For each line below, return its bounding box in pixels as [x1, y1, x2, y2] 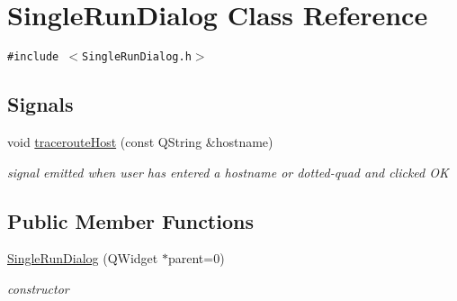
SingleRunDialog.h [82, 50, 192, 64]
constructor [7, 278, 69, 297]
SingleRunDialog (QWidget [7, 249, 158, 268]
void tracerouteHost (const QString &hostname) [7, 132, 273, 150]
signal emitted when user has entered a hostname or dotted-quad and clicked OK [7, 162, 449, 181]
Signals [7, 90, 74, 118]
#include [7, 50, 59, 64]
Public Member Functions [7, 206, 254, 234]
